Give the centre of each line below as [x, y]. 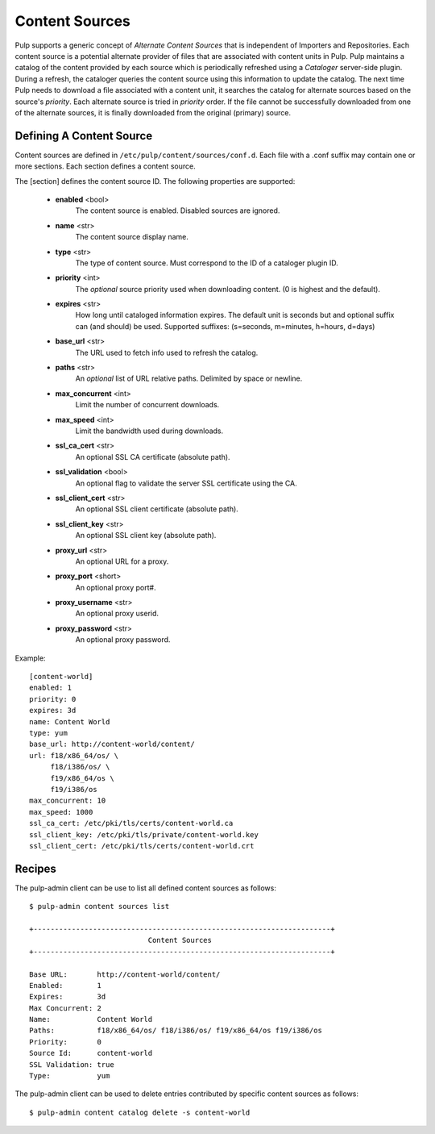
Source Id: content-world [91, 1053]
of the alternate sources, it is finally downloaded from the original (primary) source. [153, 112]
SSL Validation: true [72, 1064]
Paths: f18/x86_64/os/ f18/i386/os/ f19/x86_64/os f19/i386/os [176, 1031]
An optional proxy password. [123, 640]
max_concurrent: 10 [68, 801]
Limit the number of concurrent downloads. [147, 405]
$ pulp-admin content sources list [99, 907]
